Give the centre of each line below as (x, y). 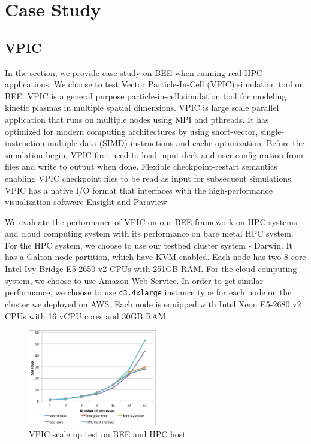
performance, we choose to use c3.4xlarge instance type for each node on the (148, 292)
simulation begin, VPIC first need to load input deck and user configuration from (154, 154)
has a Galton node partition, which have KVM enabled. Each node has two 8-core (155, 257)
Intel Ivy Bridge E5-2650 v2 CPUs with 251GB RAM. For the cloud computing (151, 269)
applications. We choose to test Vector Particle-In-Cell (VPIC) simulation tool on (155, 84)
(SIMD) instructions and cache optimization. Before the (202, 143)
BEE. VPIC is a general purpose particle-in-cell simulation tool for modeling (146, 96)
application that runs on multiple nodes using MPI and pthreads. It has (137, 119)
